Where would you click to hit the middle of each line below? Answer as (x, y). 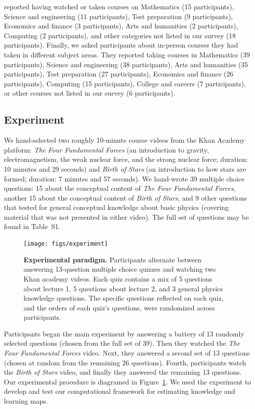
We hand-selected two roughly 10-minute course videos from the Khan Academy (125, 140)
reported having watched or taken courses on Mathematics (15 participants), (119, 6)
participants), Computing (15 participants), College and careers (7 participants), (125, 83)
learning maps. (26, 401)
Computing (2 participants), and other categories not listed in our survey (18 (120, 35)
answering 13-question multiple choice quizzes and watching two (120, 269)
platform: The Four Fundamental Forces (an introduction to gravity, (107, 149)
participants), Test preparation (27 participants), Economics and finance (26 (119, 74)
